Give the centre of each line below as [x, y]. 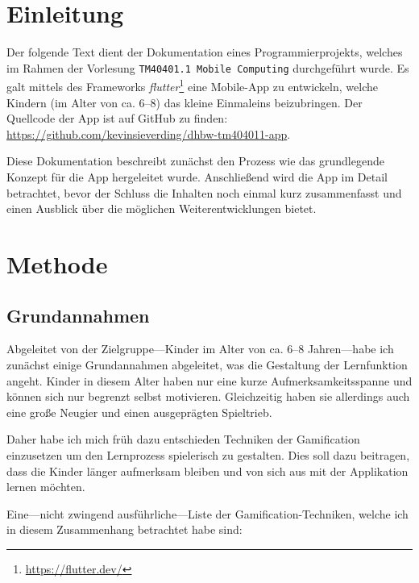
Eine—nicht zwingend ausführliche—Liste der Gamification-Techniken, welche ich [207, 513]
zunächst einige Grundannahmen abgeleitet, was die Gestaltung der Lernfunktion [207, 364]
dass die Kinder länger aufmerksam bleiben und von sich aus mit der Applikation [207, 471]
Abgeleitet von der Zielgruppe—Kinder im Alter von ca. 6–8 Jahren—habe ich [200, 349]
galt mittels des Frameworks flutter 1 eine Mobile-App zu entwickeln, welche [192, 85]
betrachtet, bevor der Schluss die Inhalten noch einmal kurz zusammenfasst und [204, 192]
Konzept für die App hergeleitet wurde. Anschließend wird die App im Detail [197, 177]
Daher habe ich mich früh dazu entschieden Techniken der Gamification [183, 439]
